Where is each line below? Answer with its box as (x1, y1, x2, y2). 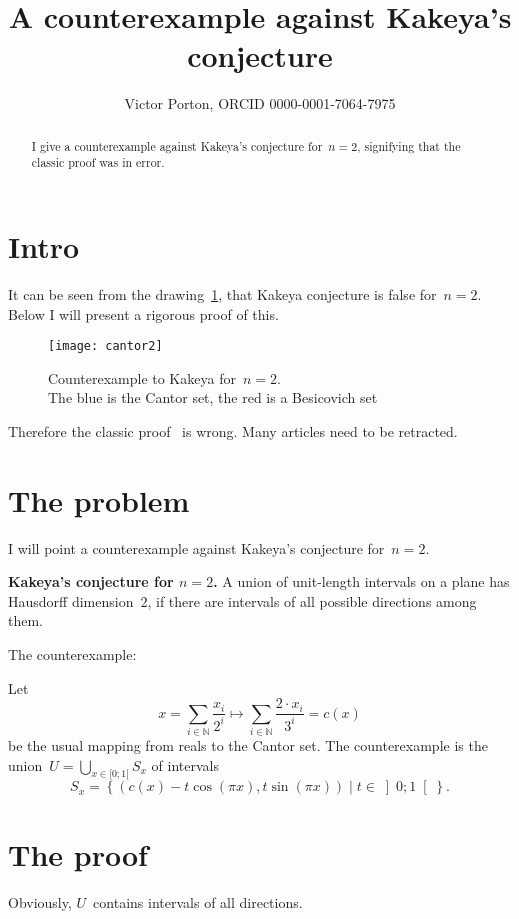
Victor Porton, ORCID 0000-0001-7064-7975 (124, 93, 396, 114)
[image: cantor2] (48, 339, 163, 354)
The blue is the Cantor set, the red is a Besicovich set (48, 387, 378, 408)
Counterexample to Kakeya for (48, 367, 236, 388)
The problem (8, 479, 190, 520)
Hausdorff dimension (8, 590, 134, 611)
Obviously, (8, 891, 72, 912)
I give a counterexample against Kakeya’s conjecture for (31, 137, 323, 154)
